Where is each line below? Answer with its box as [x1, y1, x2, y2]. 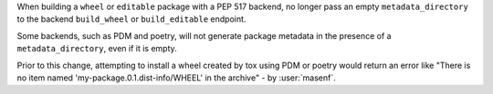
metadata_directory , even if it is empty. [16, 43, 177, 54]
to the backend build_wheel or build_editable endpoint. [16, 14, 246, 24]
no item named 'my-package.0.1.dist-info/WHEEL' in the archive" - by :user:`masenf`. [16, 72, 337, 83]
